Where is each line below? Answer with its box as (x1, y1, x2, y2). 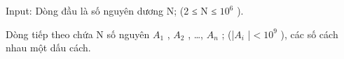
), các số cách (280, 26, 338, 41)
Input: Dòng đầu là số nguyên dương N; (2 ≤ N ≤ (6, 3, 217, 17)
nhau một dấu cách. (6, 40, 91, 55)
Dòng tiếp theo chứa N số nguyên (6, 26, 150, 41)
